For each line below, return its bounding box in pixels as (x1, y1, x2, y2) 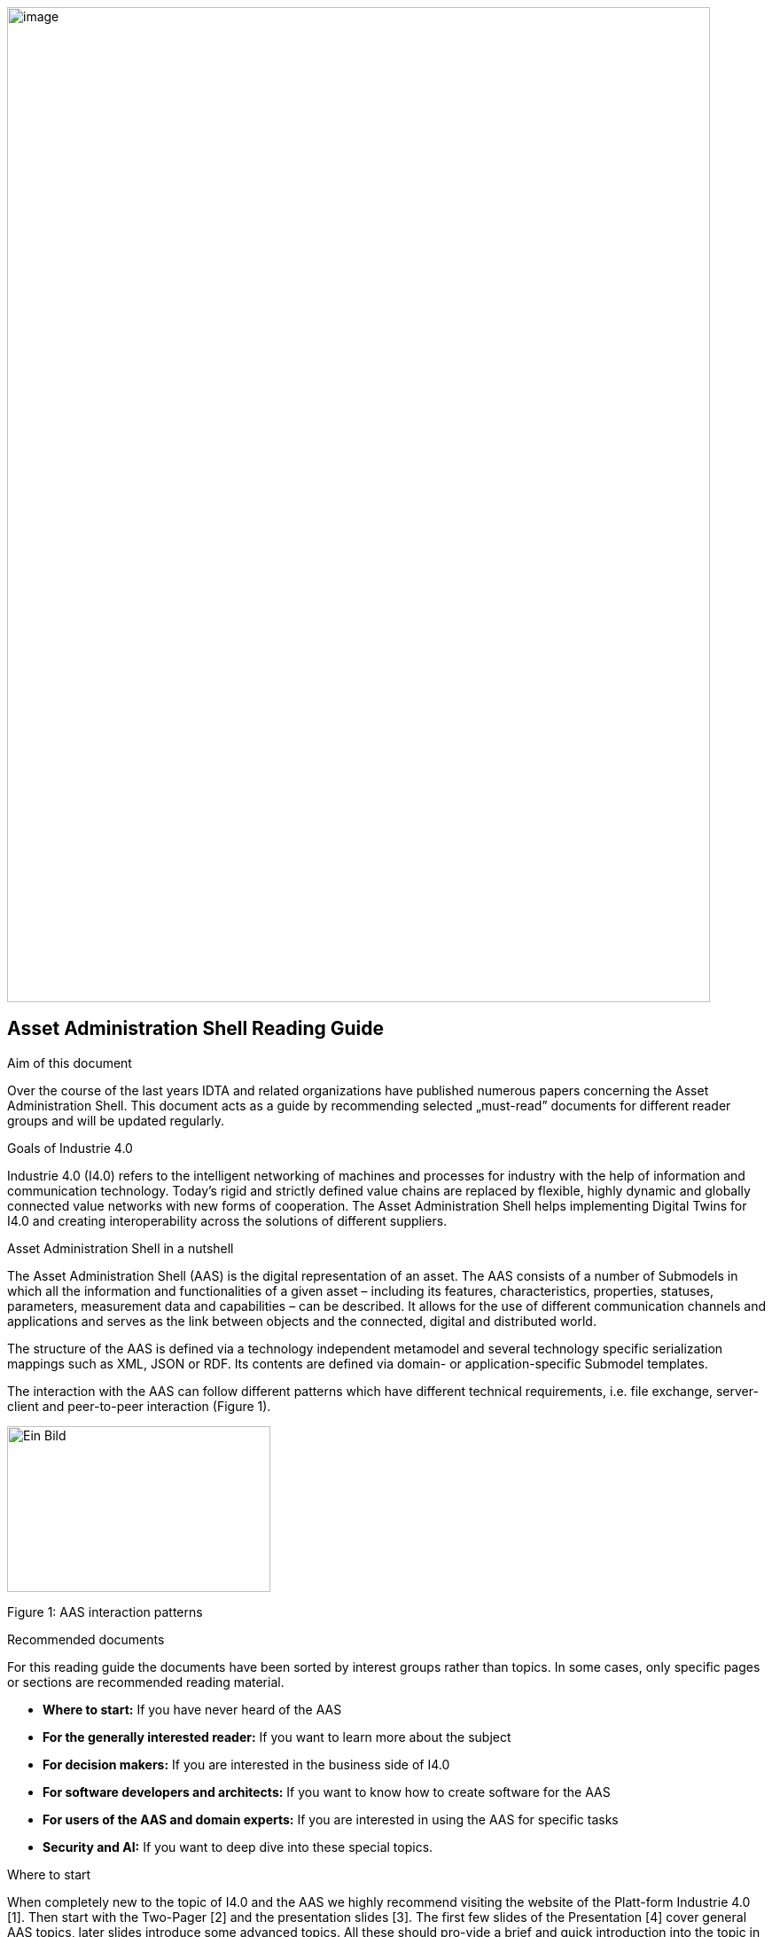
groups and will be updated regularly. (7, 1112, 225, 1128)
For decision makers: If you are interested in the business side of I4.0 (43, 1756, 450, 1772)
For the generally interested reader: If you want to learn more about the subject (43, 1729, 511, 1745)
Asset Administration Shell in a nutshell (7, 1240, 234, 1256)
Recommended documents (7, 1631, 165, 1647)
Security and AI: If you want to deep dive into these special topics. (43, 1839, 433, 1855)
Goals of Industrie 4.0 (7, 1140, 133, 1156)
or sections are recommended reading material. (7, 1674, 285, 1690)
